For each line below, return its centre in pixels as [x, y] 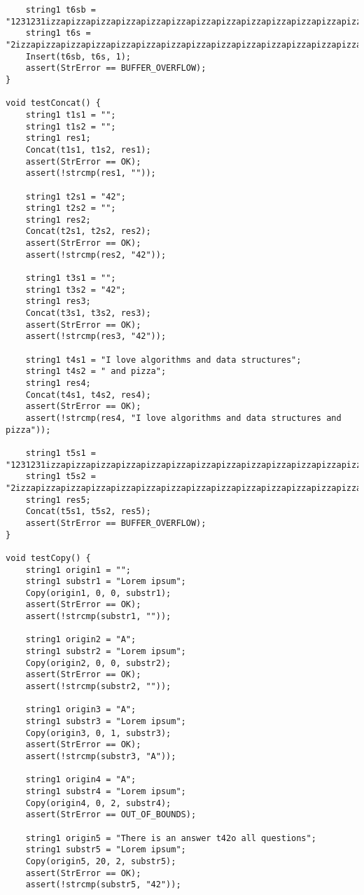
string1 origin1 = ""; [78, 570]
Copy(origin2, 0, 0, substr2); [98, 663]
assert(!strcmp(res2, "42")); [96, 255]
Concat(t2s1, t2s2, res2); [88, 231]
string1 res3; [58, 301]
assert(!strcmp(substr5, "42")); [103, 885]
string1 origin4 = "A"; [81, 780]
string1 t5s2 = [61, 477]
